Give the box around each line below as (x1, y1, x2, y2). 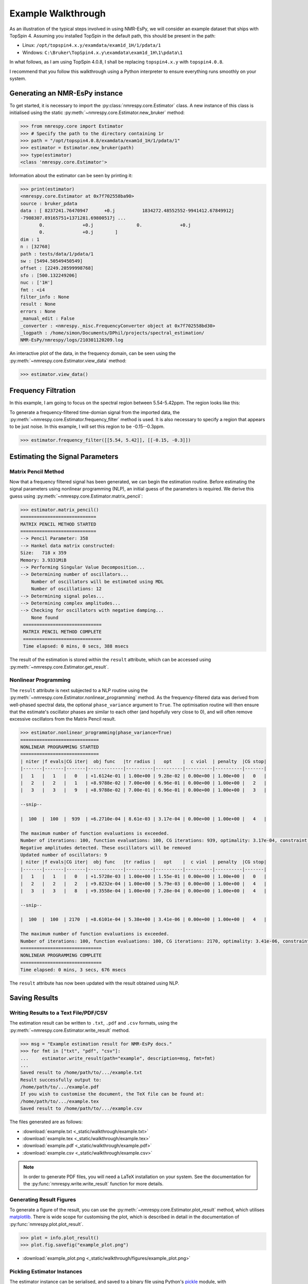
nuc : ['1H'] (20, 280, 53, 286)
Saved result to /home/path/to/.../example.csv (20, 1106, 142, 1111)
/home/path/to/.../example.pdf (20, 1084, 100, 1090)
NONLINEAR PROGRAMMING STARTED (20, 744, 100, 750)
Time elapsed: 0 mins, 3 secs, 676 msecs (20, 967, 126, 973)
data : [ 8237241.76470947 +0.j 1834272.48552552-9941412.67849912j (20, 208, 235, 214)
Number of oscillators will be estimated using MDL (31, 578, 164, 584)
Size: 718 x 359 (20, 550, 67, 556)
